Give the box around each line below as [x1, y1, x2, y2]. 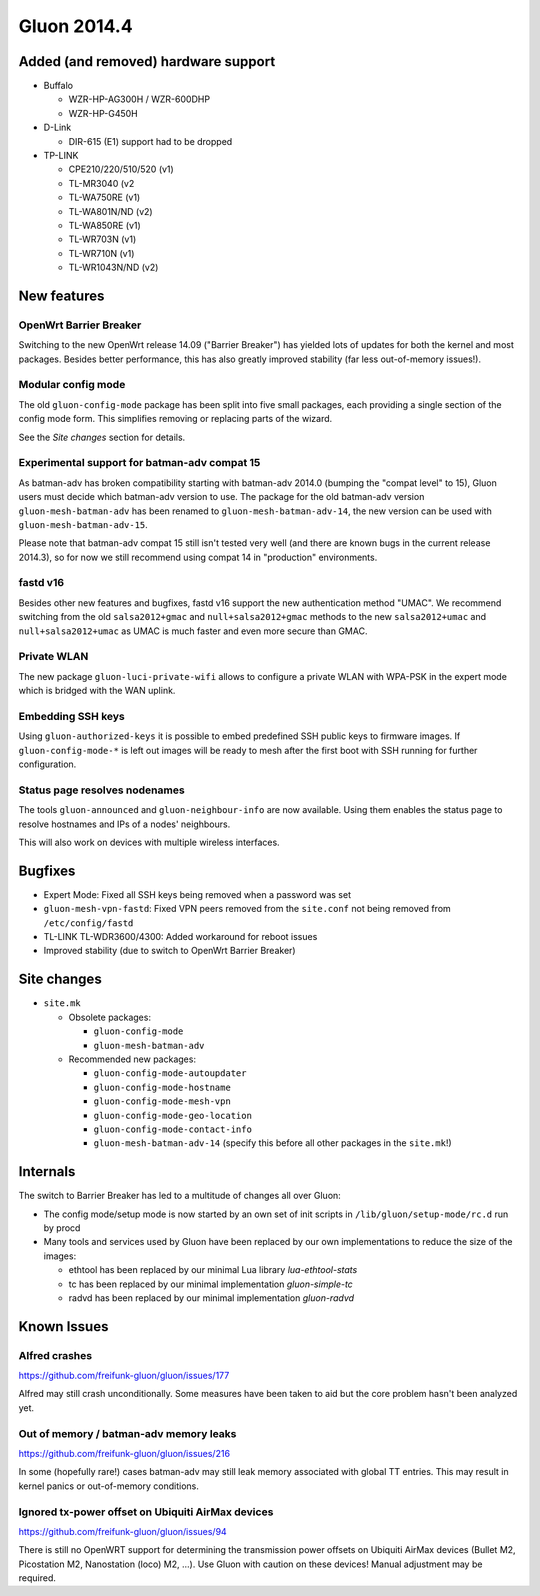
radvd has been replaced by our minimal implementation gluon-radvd [68, 1291, 355, 1304]
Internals [18, 1163, 76, 1180]
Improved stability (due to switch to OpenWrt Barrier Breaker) [43, 945, 296, 957]
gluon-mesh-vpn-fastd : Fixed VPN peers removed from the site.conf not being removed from [43, 903, 452, 915]
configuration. [18, 758, 77, 770]
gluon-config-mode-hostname [93, 1081, 232, 1093]
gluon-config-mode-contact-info [93, 1123, 252, 1135]
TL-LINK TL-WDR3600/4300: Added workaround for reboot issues [43, 931, 318, 943]
